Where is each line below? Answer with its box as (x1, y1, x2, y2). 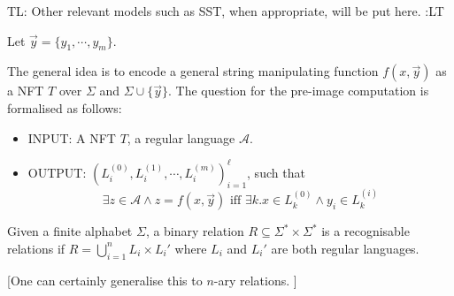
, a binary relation (145, 222, 244, 240)
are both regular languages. (271, 239, 419, 257)
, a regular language (127, 128, 235, 147)
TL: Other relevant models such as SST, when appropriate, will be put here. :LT (7, 2, 444, 19)
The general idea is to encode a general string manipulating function (7, 62, 379, 80)
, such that (247, 163, 305, 181)
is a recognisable (321, 222, 410, 240)
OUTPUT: (27, 163, 87, 181)
